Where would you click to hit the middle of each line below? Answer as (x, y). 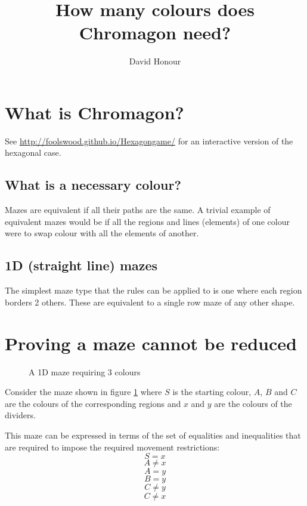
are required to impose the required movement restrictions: (112, 447)
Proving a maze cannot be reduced (151, 343)
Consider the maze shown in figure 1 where (83, 392)
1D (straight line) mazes (81, 265)
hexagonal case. (33, 152)
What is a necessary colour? (93, 185)
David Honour (155, 61)
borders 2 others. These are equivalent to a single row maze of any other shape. (150, 302)
